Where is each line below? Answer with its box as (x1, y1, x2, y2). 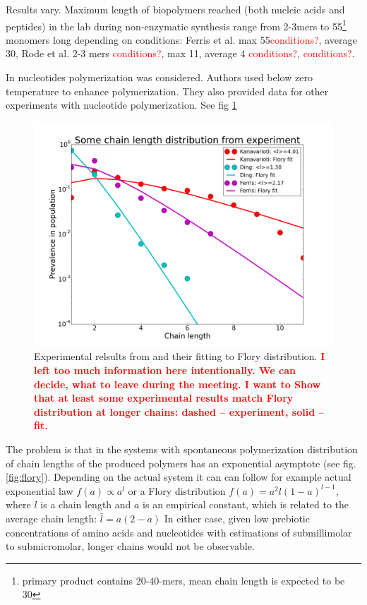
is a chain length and (40, 497, 131, 512)
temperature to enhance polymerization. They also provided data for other (6, 83, 329, 98)
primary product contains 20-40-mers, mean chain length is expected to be (22, 573, 345, 587)
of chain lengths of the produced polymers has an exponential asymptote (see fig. (6, 455, 356, 470)
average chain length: (6, 510, 97, 525)
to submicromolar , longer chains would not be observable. (6, 539, 255, 553)
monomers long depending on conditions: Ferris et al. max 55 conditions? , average (6, 32, 357, 47)
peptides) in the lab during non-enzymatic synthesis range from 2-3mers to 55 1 (6, 16, 347, 33)
